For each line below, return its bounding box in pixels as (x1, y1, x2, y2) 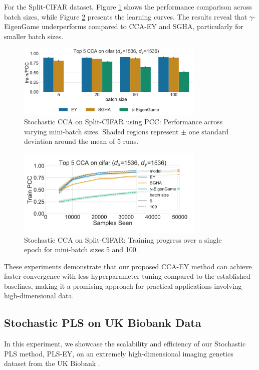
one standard (188, 126, 229, 136)
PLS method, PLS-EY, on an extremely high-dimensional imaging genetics (4, 348, 233, 358)
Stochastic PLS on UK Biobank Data (4, 315, 201, 330)
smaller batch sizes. (4, 31, 64, 41)
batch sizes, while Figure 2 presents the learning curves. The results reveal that (4, 11, 247, 22)
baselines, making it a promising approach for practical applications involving (4, 280, 242, 291)
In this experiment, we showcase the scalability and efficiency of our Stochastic (4, 338, 246, 349)
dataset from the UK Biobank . (4, 358, 100, 368)
